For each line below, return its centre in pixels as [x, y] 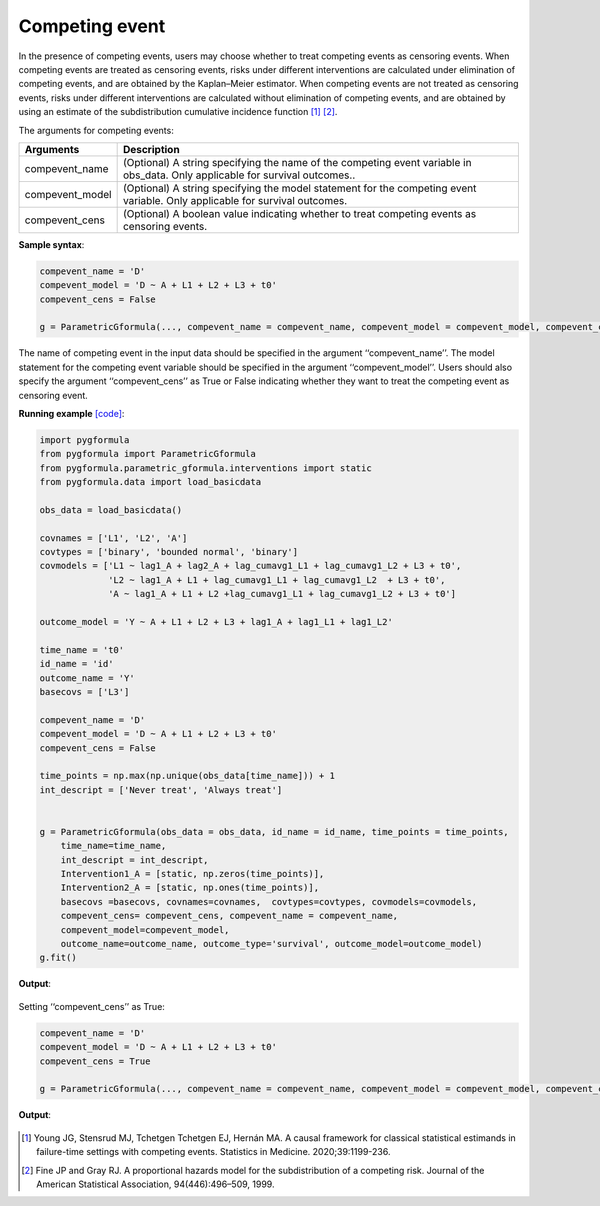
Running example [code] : [71, 413]
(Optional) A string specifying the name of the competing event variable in [297, 162]
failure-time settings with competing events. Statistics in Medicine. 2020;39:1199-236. [213, 1152]
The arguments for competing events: [96, 130]
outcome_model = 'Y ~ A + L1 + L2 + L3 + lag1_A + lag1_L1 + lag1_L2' [216, 622]
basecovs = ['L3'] [84, 691]
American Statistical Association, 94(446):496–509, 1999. [155, 1184]
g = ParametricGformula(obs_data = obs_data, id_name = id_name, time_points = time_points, [274, 831]
